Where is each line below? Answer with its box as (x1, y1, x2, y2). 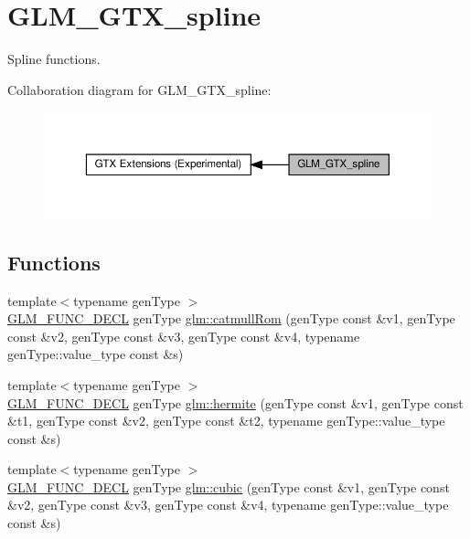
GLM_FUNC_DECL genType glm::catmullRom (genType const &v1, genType (7, 309, 455, 328)
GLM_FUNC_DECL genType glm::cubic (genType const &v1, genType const (7, 477, 450, 496)
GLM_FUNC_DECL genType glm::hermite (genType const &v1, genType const (7, 393, 464, 412)
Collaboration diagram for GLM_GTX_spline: (7, 79, 272, 99)
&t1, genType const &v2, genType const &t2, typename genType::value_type (7, 411, 445, 430)
